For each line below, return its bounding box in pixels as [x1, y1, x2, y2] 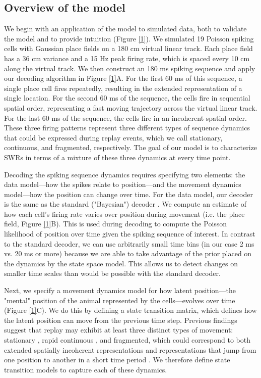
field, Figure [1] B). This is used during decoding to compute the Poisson [4, 218, 227, 229]
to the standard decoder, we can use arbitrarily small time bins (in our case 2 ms [4, 238, 254, 249]
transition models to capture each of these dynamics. [4, 364, 167, 374]
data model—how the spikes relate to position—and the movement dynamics [4, 179, 241, 190]
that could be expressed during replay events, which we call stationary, [4, 132, 223, 143]
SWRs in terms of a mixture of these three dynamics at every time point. [4, 152, 231, 162]
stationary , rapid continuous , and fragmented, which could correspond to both [4, 335, 250, 345]
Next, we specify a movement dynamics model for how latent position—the [4, 285, 236, 296]
